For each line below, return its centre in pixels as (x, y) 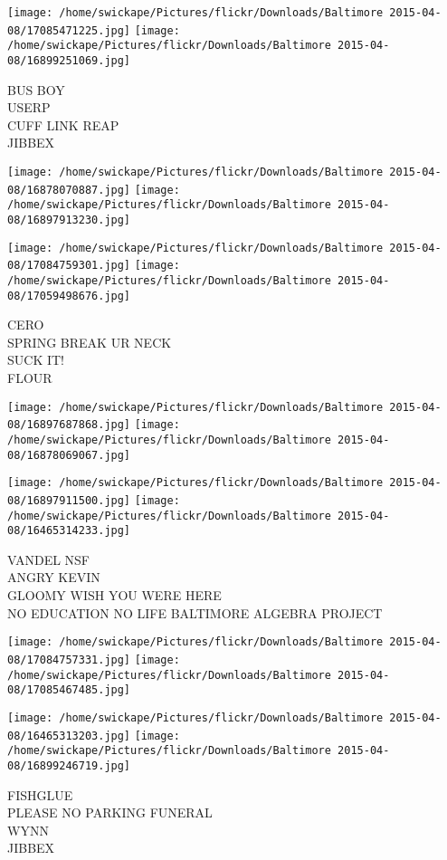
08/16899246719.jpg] (69, 765)
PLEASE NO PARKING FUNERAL (110, 812)
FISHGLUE (40, 794)
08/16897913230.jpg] (69, 220)
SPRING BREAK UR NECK (90, 342)
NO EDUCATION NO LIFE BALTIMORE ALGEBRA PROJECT (195, 612)
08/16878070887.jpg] (69, 190)
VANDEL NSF (49, 559)
